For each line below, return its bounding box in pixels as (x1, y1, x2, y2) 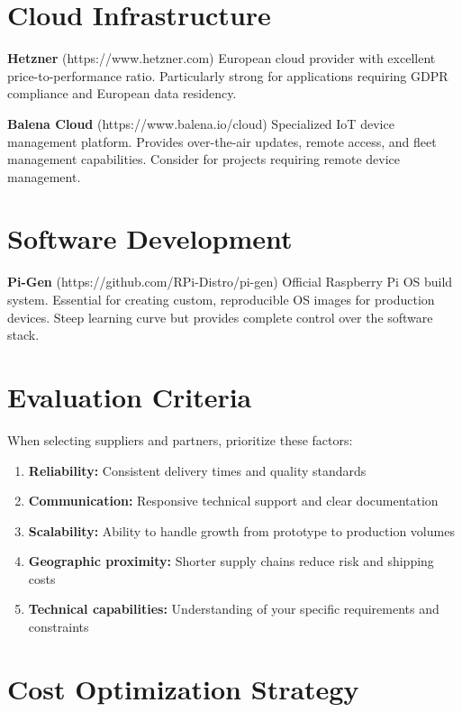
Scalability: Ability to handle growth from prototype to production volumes (28, 521, 455, 540)
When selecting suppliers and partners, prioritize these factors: (7, 430, 353, 449)
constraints (28, 617, 89, 636)
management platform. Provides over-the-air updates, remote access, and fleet (7, 132, 437, 151)
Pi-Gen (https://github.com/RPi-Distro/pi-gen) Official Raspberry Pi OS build (7, 272, 453, 291)
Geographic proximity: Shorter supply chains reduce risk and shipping (28, 552, 434, 571)
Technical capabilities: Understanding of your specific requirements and (28, 599, 439, 618)
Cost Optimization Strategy (7, 670, 359, 707)
